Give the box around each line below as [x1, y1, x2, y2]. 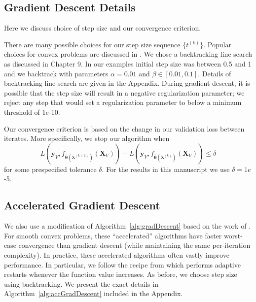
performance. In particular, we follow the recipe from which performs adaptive [4, 259, 241, 269]
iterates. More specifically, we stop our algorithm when [4, 133, 170, 143]
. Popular [203, 39, 231, 49]
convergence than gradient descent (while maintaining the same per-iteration [18, 240, 251, 250]
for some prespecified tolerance [4, 164, 97, 174]
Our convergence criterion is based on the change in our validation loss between [4, 123, 245, 134]
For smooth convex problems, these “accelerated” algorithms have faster [4, 230, 222, 240]
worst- [223, 230, 243, 240]
